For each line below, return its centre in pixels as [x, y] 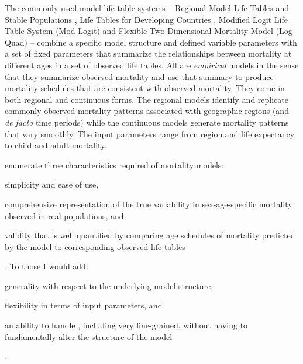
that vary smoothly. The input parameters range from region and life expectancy [150, 134]
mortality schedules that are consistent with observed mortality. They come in [145, 88]
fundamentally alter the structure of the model [89, 336]
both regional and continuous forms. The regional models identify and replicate [147, 99]
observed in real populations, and [64, 215]
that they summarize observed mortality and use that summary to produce [139, 76]
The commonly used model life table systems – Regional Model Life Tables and [147, 8]
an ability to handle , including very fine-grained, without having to [126, 325]
